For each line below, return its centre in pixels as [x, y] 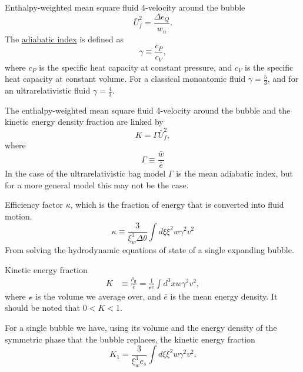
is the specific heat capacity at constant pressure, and [136, 67]
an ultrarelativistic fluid [48, 90]
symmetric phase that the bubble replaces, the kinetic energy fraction [130, 339]
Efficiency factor [34, 205]
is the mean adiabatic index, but [234, 173]
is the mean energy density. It [224, 296]
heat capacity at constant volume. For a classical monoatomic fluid [125, 79]
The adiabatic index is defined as [64, 39]
